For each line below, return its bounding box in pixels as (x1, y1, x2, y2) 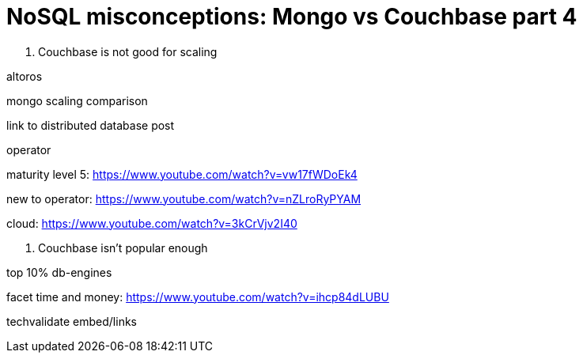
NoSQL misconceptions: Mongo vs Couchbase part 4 (6, 3, 577, 30)
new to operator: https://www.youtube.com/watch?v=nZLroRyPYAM (6, 191, 362, 206)
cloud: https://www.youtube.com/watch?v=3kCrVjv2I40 (6, 216, 297, 230)
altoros (6, 69, 43, 83)
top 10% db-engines (6, 265, 112, 279)
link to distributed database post (6, 118, 175, 132)
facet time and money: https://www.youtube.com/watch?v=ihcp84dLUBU (6, 289, 389, 304)
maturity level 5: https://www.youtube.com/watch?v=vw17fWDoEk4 (6, 167, 358, 181)
